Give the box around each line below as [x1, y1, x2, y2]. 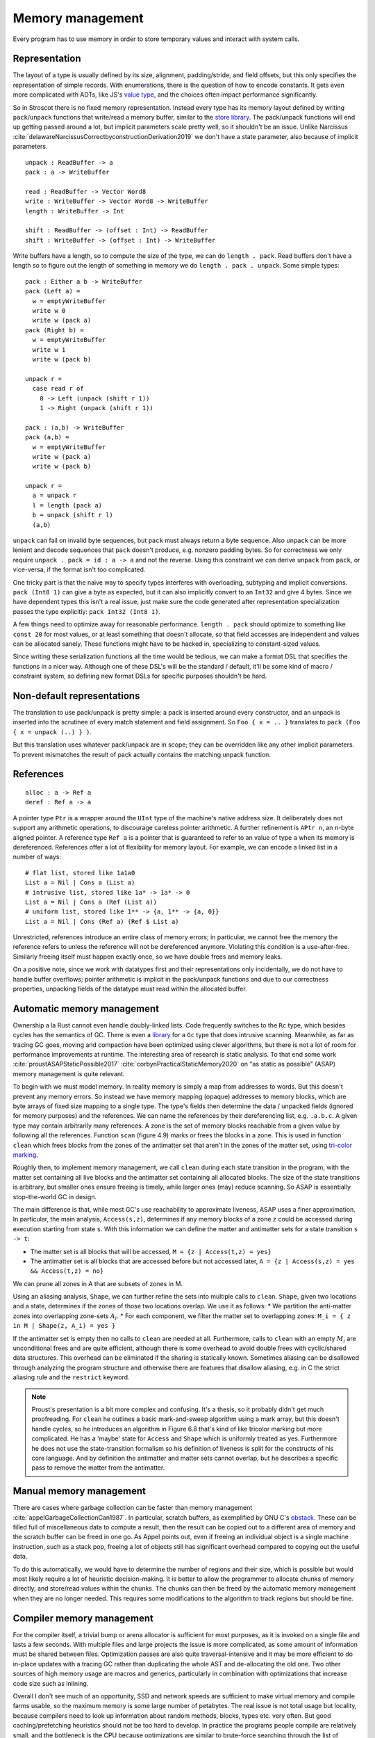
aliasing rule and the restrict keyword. [12, 1373, 130, 1381]
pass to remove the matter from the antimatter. [31, 1463, 165, 1472]
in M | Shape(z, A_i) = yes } [12, 1322, 116, 1330]
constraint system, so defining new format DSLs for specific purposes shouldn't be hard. [12, 672, 267, 681]
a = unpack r [32, 492, 77, 500]
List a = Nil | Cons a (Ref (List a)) [25, 898, 158, 906]
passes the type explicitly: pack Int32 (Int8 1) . [12, 607, 161, 615]
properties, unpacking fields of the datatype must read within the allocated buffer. [12, 984, 247, 993]
